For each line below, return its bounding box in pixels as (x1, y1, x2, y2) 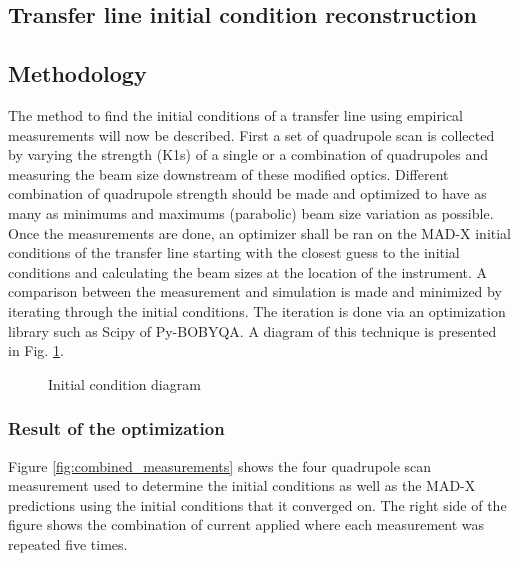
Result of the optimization (8, 416, 225, 441)
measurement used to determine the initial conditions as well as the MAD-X (8, 475, 476, 496)
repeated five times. (8, 533, 128, 554)
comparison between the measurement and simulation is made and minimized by (8, 281, 502, 302)
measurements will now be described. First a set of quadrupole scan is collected (8, 124, 495, 145)
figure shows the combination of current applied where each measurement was (8, 514, 485, 535)
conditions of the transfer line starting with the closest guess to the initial (8, 242, 460, 263)
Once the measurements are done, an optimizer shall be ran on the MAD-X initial (8, 222, 512, 243)
